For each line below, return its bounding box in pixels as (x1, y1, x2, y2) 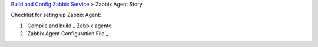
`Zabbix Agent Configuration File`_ (25, 30, 109, 37)
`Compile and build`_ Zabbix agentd (25, 22, 112, 29)
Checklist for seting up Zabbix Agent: (11, 12, 101, 19)
